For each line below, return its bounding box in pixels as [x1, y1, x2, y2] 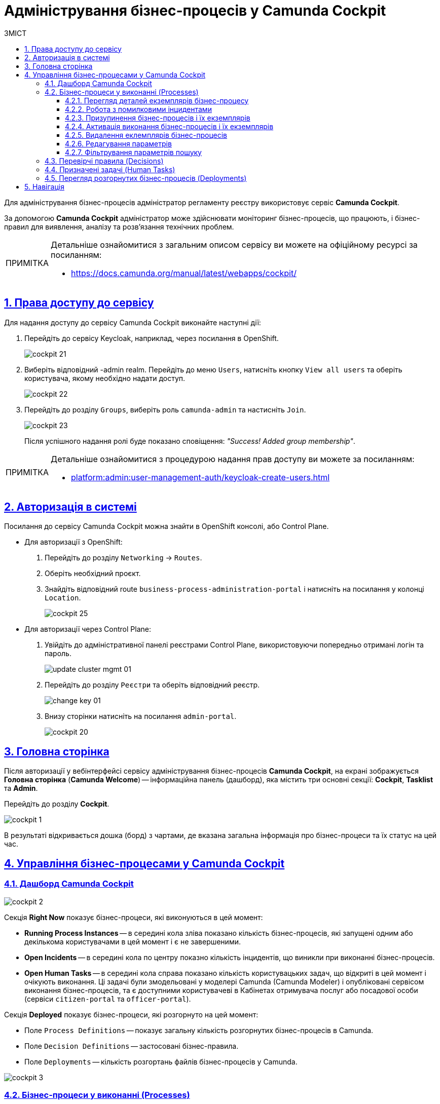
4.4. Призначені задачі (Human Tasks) [45, 165, 175, 174]
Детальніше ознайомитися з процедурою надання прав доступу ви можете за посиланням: [51, 453, 415, 464]
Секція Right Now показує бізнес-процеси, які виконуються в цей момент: [4, 912, 263, 922]
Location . [45, 593, 81, 602]
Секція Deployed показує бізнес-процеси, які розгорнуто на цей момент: [4, 1010, 259, 1019]
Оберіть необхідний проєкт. [45, 569, 141, 578]
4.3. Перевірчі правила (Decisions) [45, 156, 164, 165]
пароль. [45, 649, 71, 658]
